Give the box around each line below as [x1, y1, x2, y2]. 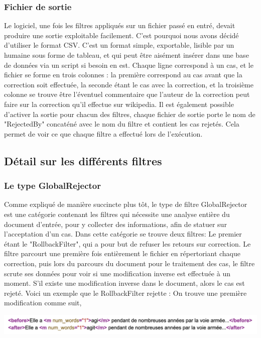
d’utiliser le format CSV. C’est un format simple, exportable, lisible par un [4, 40, 234, 50]
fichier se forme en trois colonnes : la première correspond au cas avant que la [4, 69, 242, 80]
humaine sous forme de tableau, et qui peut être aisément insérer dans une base [4, 50, 249, 60]
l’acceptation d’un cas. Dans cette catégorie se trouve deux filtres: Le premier [4, 229, 242, 239]
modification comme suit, [4, 297, 82, 308]
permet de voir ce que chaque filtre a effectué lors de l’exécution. [4, 128, 203, 139]
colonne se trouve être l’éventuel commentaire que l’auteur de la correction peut [4, 89, 250, 99]
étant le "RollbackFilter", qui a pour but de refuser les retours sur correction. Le [4, 238, 251, 249]
